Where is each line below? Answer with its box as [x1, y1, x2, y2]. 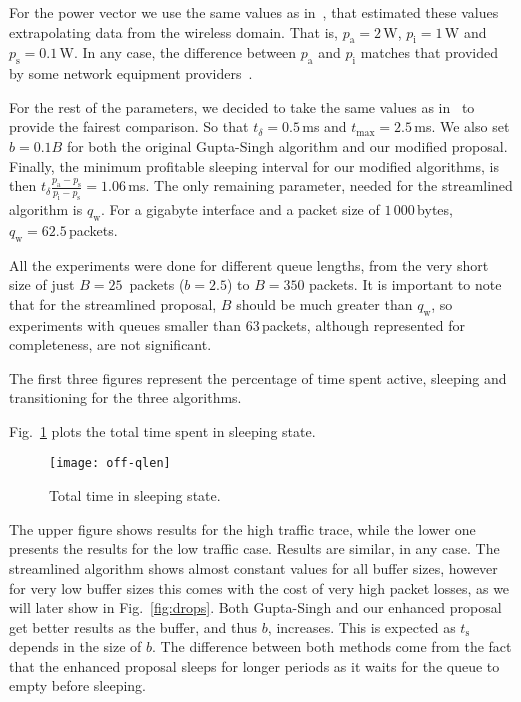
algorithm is [9, 198, 83, 219]
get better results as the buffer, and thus [9, 616, 258, 637]
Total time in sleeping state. [49, 485, 221, 506]
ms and [302, 116, 347, 137]
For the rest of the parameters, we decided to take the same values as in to [9, 96, 475, 117]
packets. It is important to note [309, 274, 502, 295]
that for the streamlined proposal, [9, 293, 217, 314]
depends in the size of [9, 636, 142, 657]
